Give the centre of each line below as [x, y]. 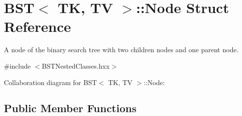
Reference [38, 26]
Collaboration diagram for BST [51, 82]
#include [17, 65]
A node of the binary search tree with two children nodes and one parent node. [121, 50]
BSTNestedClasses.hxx [76, 65]
